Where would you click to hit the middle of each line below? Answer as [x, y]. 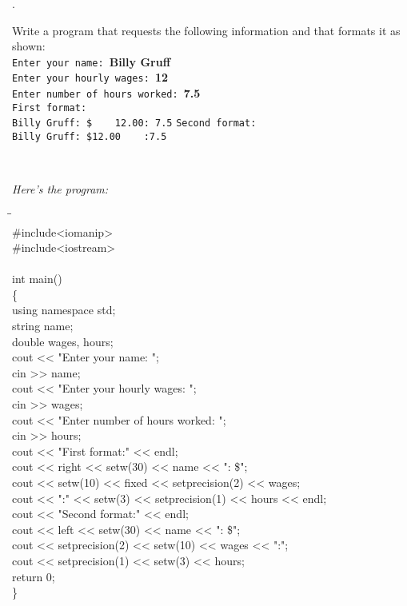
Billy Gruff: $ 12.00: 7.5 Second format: [134, 124]
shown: [29, 46]
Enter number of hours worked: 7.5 [106, 93]
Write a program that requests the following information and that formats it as [206, 30]
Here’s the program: [60, 189]
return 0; [34, 576]
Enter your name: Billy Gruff [92, 61]
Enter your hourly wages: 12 [90, 77]
